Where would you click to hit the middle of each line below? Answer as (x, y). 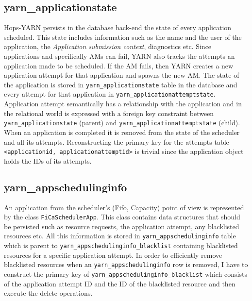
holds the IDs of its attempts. (48, 160)
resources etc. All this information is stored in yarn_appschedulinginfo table (120, 236)
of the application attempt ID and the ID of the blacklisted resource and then (120, 283)
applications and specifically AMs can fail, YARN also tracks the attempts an (119, 56)
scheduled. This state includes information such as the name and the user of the (123, 37)
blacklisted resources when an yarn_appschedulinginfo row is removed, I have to (126, 264)
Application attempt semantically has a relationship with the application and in (123, 104)
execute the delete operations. (48, 293)
